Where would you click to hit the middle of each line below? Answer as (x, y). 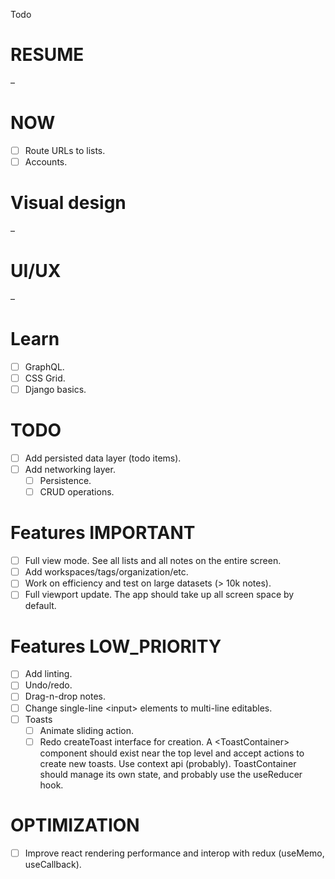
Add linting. (48, 674)
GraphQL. (44, 366)
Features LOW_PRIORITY (116, 646)
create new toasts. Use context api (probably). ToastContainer (168, 763)
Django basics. (55, 389)
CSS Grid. (45, 378)
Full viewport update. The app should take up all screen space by (159, 595)
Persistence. (65, 481)
